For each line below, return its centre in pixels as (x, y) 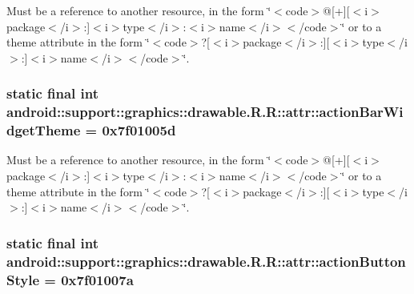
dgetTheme (44, 130)
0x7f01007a (97, 279)
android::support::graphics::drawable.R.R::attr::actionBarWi (205, 112)
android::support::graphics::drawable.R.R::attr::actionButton (206, 261)
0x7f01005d (139, 130)
